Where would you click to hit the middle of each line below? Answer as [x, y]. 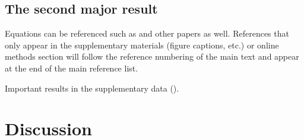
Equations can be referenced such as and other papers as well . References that [147, 33]
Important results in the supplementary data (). [92, 88]
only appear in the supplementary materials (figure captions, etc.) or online [142, 45]
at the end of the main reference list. [72, 68]
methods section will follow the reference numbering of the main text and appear [152, 56]
